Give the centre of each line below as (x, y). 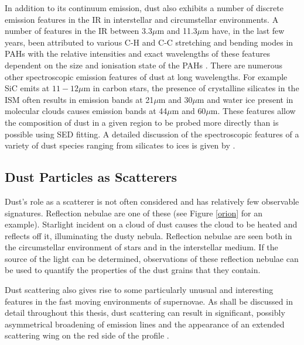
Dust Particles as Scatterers (91, 177)
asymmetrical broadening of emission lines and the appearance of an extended (145, 324)
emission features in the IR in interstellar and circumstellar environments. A (142, 19)
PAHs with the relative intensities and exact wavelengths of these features (137, 54)
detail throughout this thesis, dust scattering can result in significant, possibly (145, 313)
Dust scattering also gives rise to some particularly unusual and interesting (139, 290)
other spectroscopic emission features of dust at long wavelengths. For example (146, 76)
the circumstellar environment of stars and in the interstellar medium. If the (141, 247)
